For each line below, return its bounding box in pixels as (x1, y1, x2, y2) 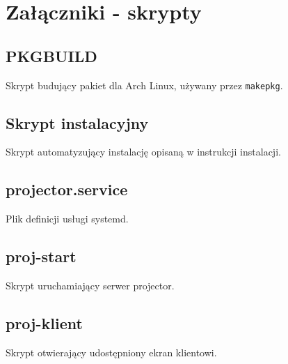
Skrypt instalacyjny (6, 112, 149, 133)
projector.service (6, 179, 128, 200)
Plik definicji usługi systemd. (6, 211, 129, 226)
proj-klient (6, 312, 83, 334)
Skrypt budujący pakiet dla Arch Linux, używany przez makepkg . (6, 77, 283, 92)
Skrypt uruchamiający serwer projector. (6, 278, 175, 293)
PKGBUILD (6, 45, 97, 66)
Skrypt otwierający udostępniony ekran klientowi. (6, 344, 217, 359)
